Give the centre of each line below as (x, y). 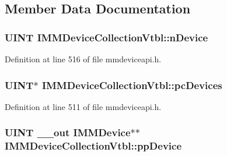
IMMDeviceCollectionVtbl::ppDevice (93, 146)
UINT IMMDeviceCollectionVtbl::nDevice (106, 37)
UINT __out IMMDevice (68, 132)
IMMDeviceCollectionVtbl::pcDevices (132, 85)
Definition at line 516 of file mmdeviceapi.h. (83, 59)
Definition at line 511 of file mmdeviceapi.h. (83, 106)
